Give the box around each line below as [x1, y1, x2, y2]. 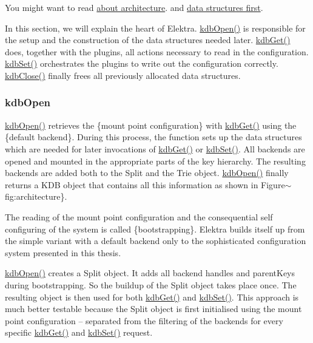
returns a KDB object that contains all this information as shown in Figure [5, 178, 285, 191]
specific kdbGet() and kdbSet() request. [5, 326, 153, 339]
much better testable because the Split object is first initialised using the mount [5, 302, 302, 315]
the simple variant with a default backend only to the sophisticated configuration [5, 234, 306, 247]
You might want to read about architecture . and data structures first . [5, 1, 263, 13]
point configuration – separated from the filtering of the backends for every [5, 314, 283, 327]
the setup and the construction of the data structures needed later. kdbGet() [5, 33, 291, 46]
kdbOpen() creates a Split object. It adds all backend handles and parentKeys [5, 267, 295, 279]
